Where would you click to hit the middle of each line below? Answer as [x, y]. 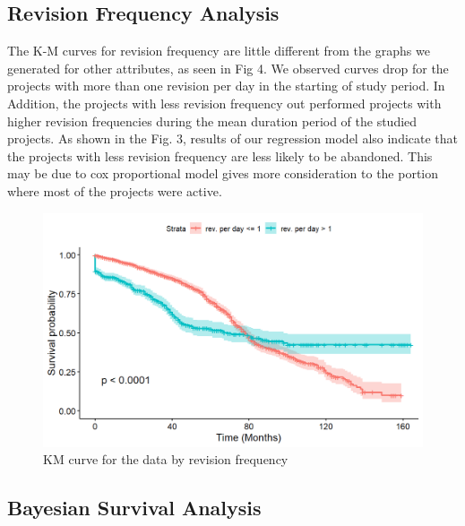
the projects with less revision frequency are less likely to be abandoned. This [220, 155]
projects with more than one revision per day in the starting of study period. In [226, 86]
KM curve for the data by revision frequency [166, 459]
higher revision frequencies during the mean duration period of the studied [212, 121]
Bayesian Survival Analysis [134, 508]
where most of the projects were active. [115, 190]
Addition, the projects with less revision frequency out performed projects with [224, 103]
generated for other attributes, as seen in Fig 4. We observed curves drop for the [228, 68]
